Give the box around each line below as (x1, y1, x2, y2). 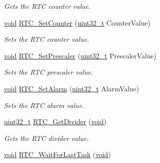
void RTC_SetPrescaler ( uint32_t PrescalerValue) (4, 50, 157, 60)
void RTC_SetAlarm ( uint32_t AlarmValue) (4, 83, 139, 93)
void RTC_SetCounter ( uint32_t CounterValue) (4, 17, 151, 27)
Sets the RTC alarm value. (4, 100, 84, 110)
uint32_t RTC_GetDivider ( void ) (4, 116, 107, 127)
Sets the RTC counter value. (4, 34, 89, 44)
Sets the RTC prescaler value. (4, 67, 93, 77)
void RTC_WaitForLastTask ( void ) (4, 149, 111, 160)
